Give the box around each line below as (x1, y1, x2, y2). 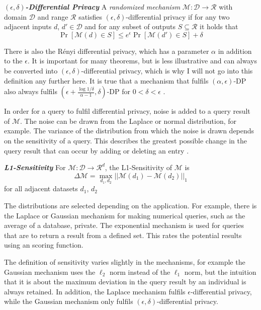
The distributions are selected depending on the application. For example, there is (4, 200, 257, 210)
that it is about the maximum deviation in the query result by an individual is (4, 276, 246, 287)
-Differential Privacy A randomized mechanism (25, 2, 181, 12)
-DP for (107, 86, 130, 97)
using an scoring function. (4, 240, 83, 250)
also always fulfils (4, 86, 58, 97)
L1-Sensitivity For (4, 162, 66, 173)
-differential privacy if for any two (126, 11, 230, 22)
